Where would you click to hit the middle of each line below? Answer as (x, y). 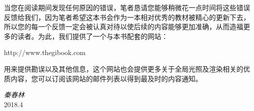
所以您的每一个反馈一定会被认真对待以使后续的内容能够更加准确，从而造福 (124, 27)
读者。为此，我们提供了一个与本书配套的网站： (93, 36)
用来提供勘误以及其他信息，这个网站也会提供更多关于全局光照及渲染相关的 (124, 68)
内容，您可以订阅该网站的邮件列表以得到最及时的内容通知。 (106, 78)
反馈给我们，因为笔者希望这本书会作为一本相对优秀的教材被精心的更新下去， (127, 17)
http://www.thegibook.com (45, 52)
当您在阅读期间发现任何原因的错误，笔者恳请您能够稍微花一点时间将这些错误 (127, 7)
